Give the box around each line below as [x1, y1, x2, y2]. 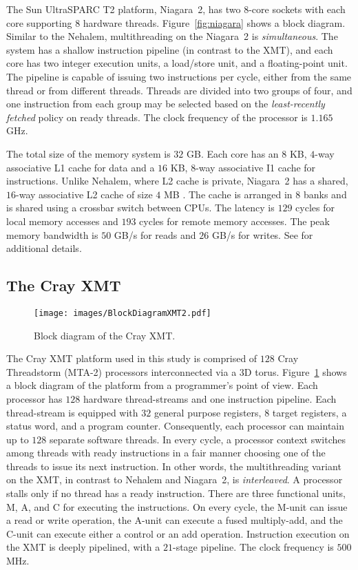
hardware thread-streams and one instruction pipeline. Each [83, 391, 337, 405]
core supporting [6, 15, 72, 30]
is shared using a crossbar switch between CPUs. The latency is [6, 200, 275, 215]
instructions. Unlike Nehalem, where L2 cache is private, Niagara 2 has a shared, [6, 173, 348, 188]
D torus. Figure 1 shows [244, 364, 347, 379]
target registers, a [272, 405, 347, 419]
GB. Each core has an [187, 146, 279, 160]
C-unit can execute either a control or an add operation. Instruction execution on [6, 526, 350, 540]
